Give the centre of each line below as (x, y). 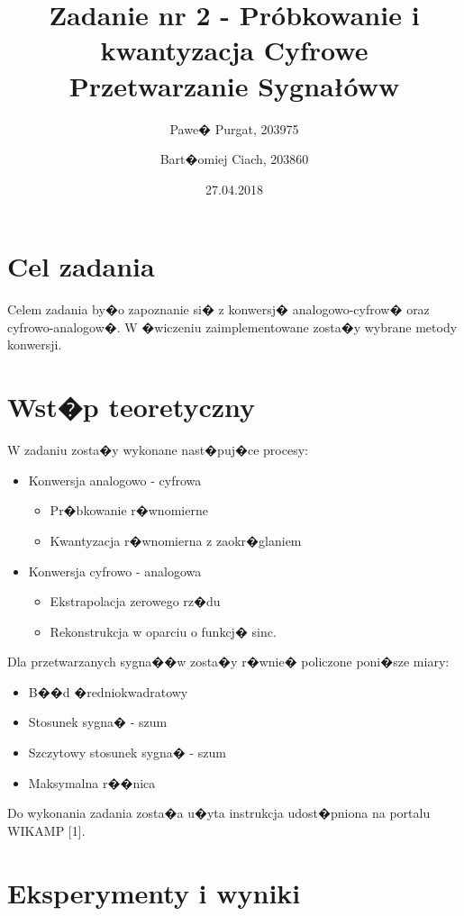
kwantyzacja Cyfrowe (234, 50)
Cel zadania (81, 266)
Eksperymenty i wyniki (154, 892)
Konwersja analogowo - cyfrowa (115, 480)
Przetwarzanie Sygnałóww (234, 85)
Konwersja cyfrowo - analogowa (115, 571)
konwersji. (35, 345)
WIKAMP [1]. (46, 830)
